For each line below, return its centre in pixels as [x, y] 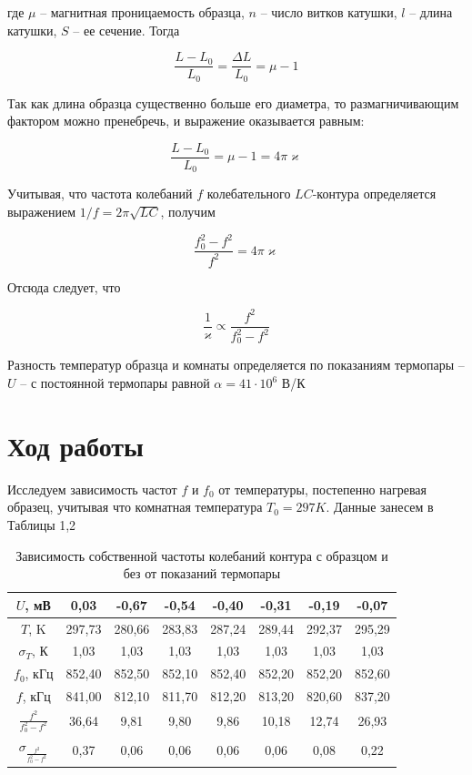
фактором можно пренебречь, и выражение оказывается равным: [186, 121]
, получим [188, 211]
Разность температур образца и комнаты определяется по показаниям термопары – [236, 365]
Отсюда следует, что [64, 286]
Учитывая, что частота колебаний [100, 194]
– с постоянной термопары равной [115, 383]
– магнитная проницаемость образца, [142, 12]
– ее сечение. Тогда [126, 30]
